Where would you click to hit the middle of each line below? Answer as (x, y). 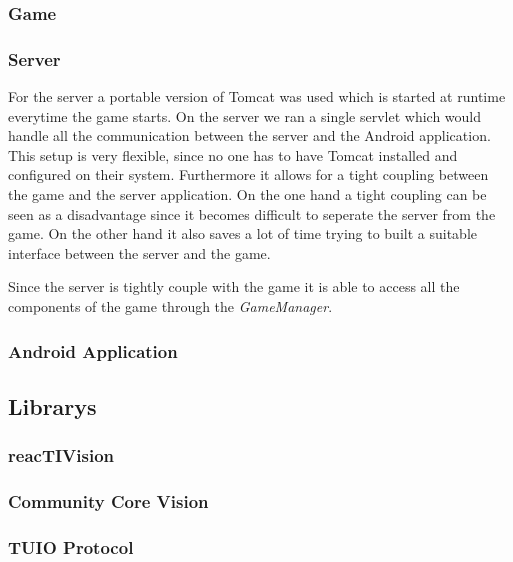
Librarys (52, 405)
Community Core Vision (108, 500)
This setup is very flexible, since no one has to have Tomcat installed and (233, 154)
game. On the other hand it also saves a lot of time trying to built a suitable (242, 233)
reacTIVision (61, 455)
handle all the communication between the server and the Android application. (249, 135)
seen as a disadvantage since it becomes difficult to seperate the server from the (252, 213)
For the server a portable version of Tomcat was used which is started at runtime (257, 96)
